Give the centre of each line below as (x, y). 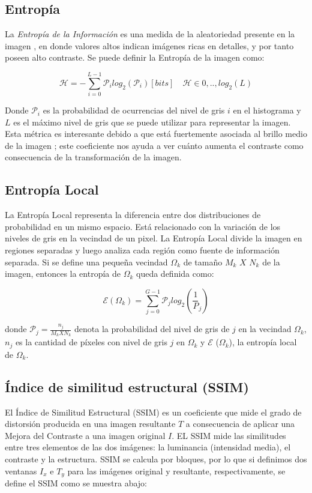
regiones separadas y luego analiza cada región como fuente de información (142, 250)
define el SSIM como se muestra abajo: (76, 483)
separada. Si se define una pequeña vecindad (86, 262)
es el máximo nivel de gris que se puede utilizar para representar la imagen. (152, 122)
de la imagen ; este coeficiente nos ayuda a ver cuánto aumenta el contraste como (154, 145)
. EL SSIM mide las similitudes (229, 435)
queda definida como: (175, 274)
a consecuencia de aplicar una (240, 424)
